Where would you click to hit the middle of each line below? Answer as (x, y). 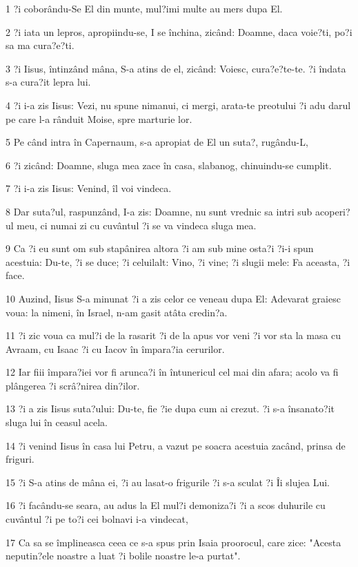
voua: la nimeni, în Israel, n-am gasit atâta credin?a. (117, 312)
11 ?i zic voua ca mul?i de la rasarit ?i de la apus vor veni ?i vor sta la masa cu (173, 335)
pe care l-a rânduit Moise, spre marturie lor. (99, 118)
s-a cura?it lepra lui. (48, 82)
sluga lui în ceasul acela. (57, 422)
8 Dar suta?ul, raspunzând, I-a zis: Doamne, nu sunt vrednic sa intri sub (159, 211)
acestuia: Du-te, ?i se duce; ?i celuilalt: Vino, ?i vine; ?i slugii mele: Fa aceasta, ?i (178, 261)
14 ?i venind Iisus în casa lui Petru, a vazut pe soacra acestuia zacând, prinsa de (176, 445)
